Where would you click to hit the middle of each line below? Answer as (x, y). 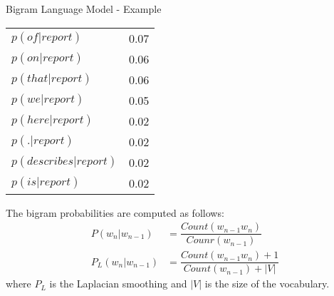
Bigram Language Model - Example (84, 9)
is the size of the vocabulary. (267, 284)
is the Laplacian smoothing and (118, 284)
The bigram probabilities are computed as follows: (115, 212)
